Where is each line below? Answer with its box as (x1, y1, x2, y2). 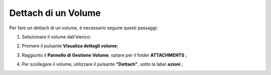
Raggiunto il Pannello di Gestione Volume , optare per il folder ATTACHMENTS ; (22, 52, 187, 58)
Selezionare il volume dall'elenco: (22, 34, 91, 40)
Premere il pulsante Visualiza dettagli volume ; (22, 43, 118, 49)
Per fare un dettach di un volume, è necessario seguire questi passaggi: (9, 25, 158, 31)
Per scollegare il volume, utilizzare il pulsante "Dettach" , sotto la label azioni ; (22, 61, 183, 67)
